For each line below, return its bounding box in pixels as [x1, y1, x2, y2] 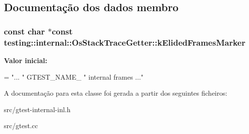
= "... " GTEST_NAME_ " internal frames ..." [4, 71, 144, 82]
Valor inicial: [4, 55, 47, 65]
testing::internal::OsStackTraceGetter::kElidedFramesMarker [4, 36, 246, 48]
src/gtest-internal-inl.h [4, 104, 71, 114]
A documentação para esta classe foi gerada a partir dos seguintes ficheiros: [4, 88, 228, 98]
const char [4, 25, 45, 37]
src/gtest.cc [4, 120, 38, 131]
